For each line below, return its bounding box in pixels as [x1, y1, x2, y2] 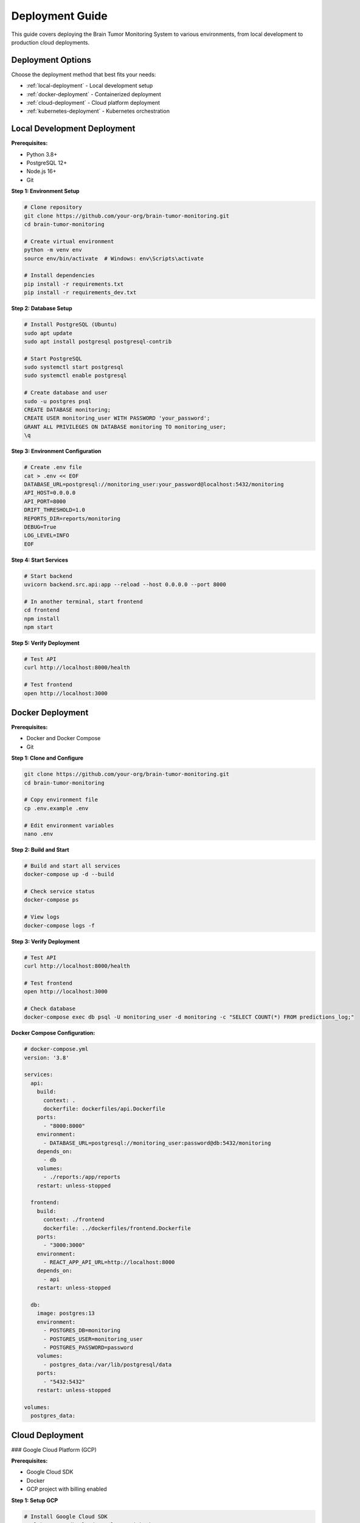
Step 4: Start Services [11, 556, 69, 564]
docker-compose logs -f [24, 922, 95, 929]
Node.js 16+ [26, 168, 57, 175]
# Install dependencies [24, 272, 95, 279]
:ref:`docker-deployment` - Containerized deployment [26, 90, 161, 97]
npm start [24, 624, 54, 631]
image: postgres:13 [36, 1310, 95, 1317]
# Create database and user [24, 389, 108, 396]
